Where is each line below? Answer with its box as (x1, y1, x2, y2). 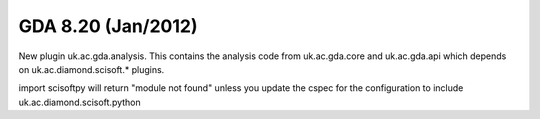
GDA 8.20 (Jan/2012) (18, 15, 198, 37)
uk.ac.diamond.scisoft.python (18, 96, 142, 108)
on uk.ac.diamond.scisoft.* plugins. (18, 63, 165, 75)
